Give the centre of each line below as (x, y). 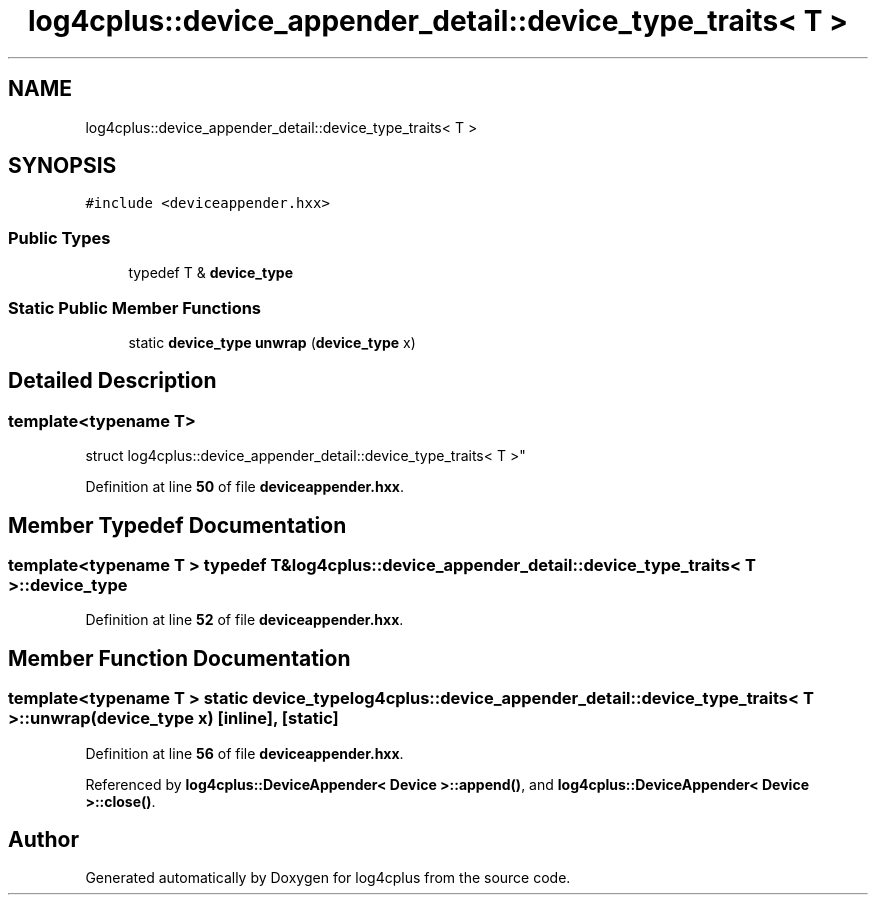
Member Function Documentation (179, 658)
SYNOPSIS (62, 166)
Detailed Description (112, 381)
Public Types (59, 237)
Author (43, 840)
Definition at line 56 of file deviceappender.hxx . (244, 753)
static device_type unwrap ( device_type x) (272, 342)
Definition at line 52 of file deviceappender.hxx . (244, 620)
